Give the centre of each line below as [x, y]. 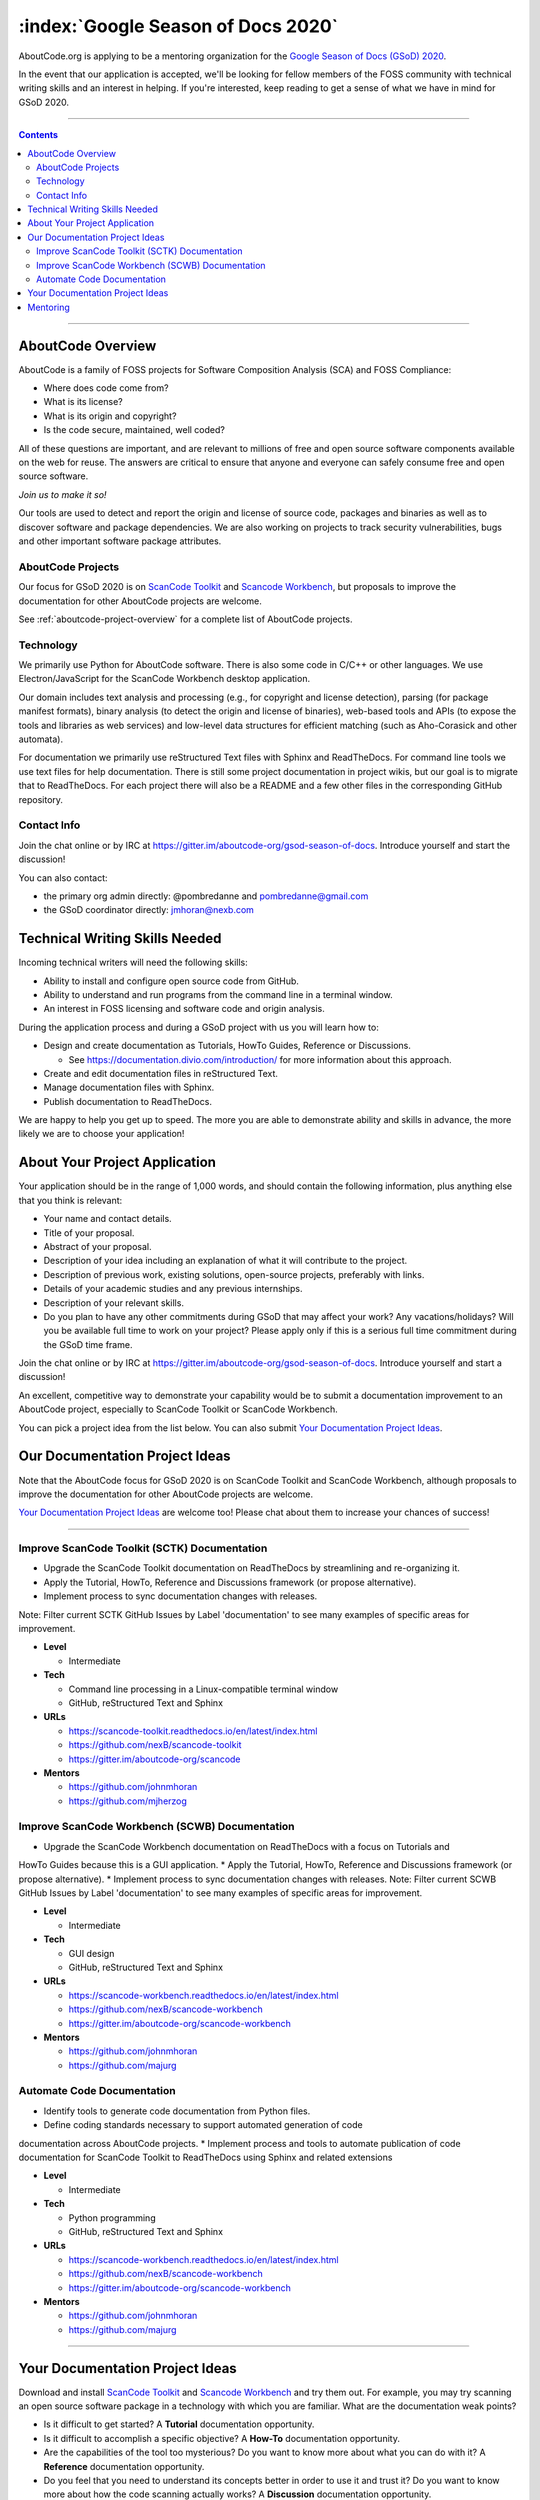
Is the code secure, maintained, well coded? [134, 430]
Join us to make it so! [62, 494]
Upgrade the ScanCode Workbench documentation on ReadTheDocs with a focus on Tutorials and [246, 1846]
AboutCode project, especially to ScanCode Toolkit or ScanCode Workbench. [178, 1409]
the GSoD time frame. [88, 1344]
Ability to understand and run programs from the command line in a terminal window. [218, 994]
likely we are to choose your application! [101, 1134]
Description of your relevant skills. [114, 1302]
